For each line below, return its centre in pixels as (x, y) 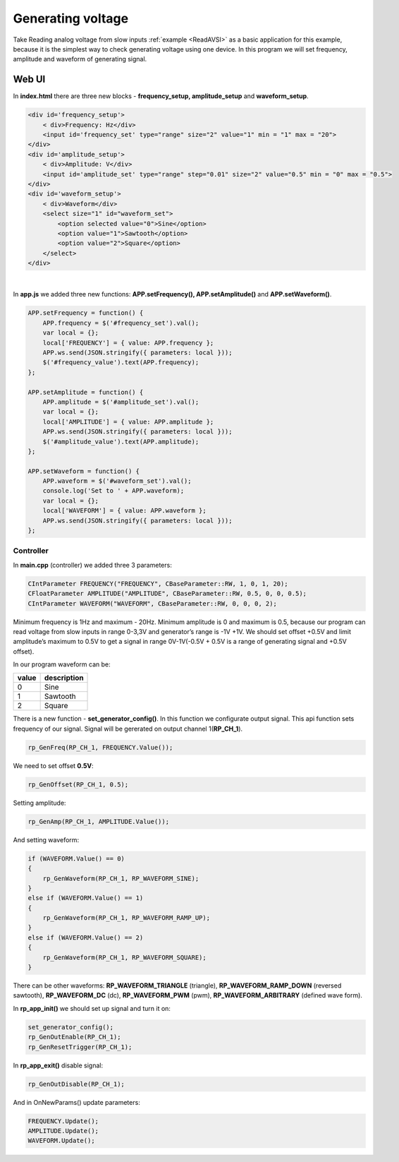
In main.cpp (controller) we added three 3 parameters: (92, 565)
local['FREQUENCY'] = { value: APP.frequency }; (128, 343)
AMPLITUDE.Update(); (63, 1131)
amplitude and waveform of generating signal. (80, 59)
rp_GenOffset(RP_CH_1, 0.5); (78, 784)
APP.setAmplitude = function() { (86, 392)
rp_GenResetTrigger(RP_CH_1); (80, 1047)
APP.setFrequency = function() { (86, 313)
